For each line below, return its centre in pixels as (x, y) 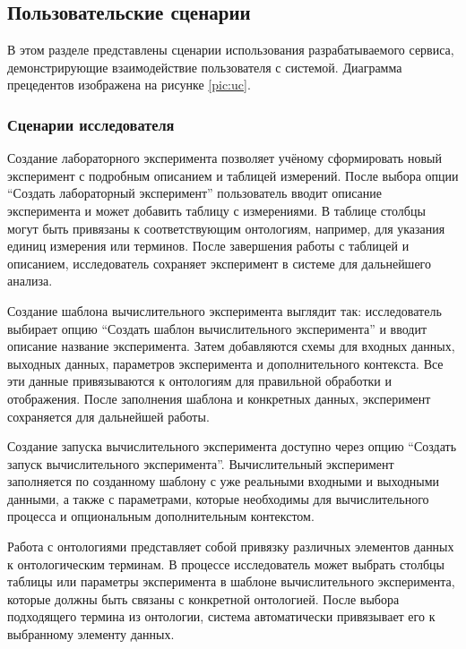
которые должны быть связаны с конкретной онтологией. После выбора (203, 598)
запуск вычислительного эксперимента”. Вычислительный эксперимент (201, 463)
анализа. (30, 281)
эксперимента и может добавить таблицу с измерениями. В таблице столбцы (216, 210)
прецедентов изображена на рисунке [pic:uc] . (129, 85)
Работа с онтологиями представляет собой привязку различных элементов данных (231, 547)
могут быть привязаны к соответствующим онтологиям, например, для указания (226, 228)
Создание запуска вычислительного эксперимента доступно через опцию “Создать (232, 446)
